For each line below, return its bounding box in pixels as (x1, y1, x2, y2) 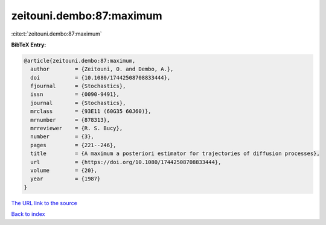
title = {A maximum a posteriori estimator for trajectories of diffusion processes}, (30, 150, 320, 157)
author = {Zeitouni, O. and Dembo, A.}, (30, 66, 174, 72)
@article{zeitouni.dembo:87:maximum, (24, 57, 136, 64)
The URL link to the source (11, 199, 78, 206)
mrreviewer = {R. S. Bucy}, (30, 125, 123, 132)
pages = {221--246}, (30, 142, 117, 148)
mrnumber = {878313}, (30, 116, 110, 123)
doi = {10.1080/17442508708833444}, (30, 74, 171, 81)
